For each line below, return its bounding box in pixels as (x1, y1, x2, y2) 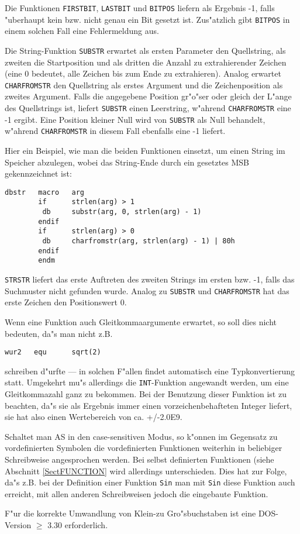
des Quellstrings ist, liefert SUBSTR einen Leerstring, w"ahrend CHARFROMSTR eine (5, 102, 291, 113)
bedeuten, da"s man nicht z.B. (5, 327, 113, 339)
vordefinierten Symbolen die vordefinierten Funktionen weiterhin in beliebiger (5, 442, 282, 454)
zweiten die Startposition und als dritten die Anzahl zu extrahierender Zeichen (5, 56, 287, 68)
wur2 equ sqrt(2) (5, 348, 101, 357)
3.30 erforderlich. (47, 519, 108, 530)
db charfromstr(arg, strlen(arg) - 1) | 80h (42, 237, 235, 246)
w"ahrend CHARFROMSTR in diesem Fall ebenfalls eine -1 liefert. (5, 125, 226, 137)
